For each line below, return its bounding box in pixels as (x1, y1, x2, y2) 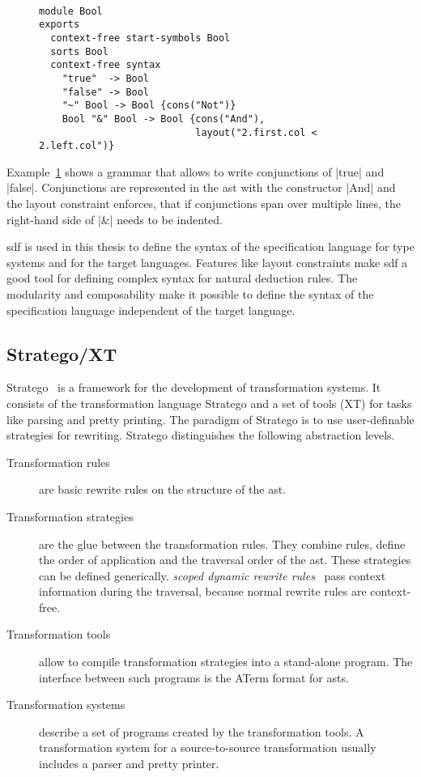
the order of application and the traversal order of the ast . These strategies (39, 551, 411, 568)
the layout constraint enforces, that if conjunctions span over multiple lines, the (6, 195, 402, 211)
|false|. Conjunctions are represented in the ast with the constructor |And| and (6, 179, 396, 196)
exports (39, 19, 80, 31)
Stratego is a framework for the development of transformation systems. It (6, 379, 381, 396)
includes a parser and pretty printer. (39, 755, 219, 772)
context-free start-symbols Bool (50, 32, 231, 44)
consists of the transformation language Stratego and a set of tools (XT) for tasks (6, 394, 412, 411)
